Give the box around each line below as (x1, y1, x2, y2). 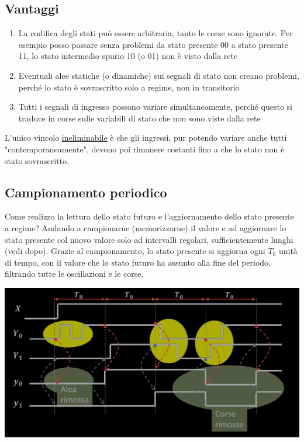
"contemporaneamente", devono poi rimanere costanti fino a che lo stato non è (5, 142, 285, 155)
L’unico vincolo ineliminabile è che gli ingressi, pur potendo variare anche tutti (5, 131, 287, 144)
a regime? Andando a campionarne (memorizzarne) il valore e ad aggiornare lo (5, 221, 286, 234)
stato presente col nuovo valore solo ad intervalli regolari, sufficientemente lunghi (5, 233, 293, 245)
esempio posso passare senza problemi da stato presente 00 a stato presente (18, 38, 288, 50)
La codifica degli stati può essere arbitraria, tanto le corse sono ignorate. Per (18, 27, 293, 39)
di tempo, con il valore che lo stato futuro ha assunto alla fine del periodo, (5, 256, 271, 268)
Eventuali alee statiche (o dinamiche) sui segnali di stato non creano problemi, (18, 69, 299, 81)
